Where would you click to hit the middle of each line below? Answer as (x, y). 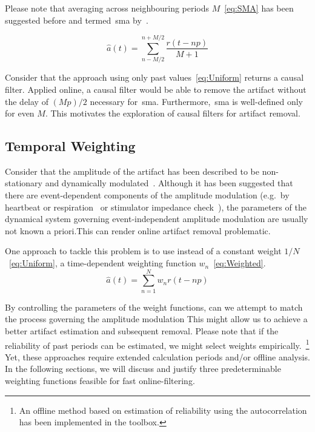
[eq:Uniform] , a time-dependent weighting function (103, 263)
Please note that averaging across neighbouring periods (107, 8)
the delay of (27, 101)
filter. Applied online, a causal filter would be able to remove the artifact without (156, 89)
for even (20, 113)
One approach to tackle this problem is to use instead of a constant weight (143, 251)
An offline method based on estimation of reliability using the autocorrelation (163, 410)
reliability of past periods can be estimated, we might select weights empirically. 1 (157, 344)
